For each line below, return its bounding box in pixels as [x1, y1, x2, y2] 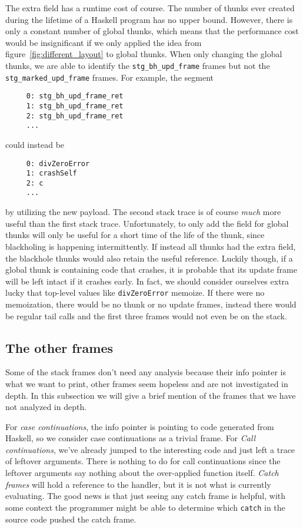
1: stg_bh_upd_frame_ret [26, 101, 124, 110]
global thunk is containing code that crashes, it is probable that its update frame [5, 263, 297, 276]
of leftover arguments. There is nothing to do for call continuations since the [5, 455, 281, 467]
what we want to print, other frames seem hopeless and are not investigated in [5, 377, 288, 389]
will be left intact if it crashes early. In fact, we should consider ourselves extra [5, 275, 289, 287]
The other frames [5, 338, 114, 356]
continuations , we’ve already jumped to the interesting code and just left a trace [5, 443, 295, 455]
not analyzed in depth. [5, 401, 87, 413]
